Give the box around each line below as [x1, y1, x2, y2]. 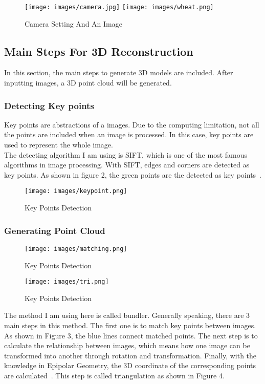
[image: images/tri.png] [25, 278, 109, 286]
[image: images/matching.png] [25, 245, 127, 252]
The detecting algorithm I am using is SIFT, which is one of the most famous [4, 149, 248, 160]
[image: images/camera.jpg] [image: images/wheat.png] [25, 4, 214, 11]
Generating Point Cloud [4, 224, 105, 237]
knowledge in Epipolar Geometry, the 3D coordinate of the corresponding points [4, 360, 256, 371]
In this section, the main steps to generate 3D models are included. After [4, 67, 233, 78]
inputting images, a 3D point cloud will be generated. [4, 77, 172, 88]
